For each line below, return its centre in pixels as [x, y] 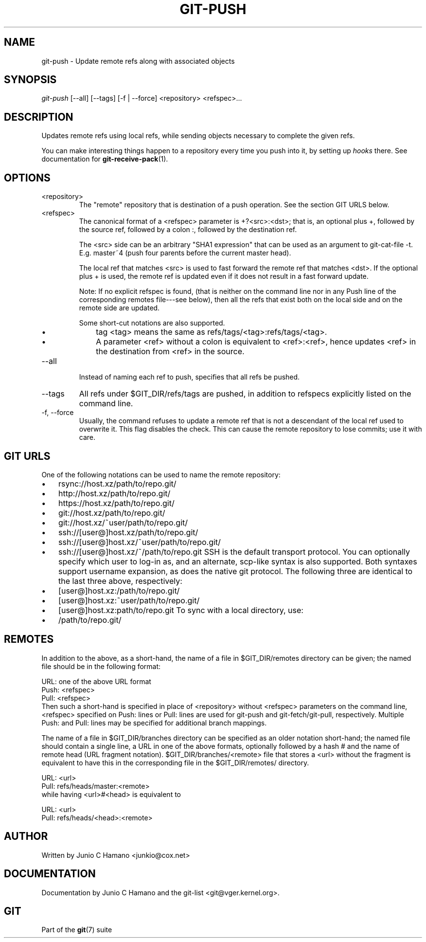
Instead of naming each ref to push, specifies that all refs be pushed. [189, 377]
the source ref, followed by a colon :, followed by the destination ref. [188, 230]
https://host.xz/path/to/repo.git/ [116, 503]
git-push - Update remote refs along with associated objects [138, 61]
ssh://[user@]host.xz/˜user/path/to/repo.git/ [140, 542]
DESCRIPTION [39, 117]
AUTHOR [26, 836]
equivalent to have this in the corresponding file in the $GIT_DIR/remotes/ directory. [175, 762]
